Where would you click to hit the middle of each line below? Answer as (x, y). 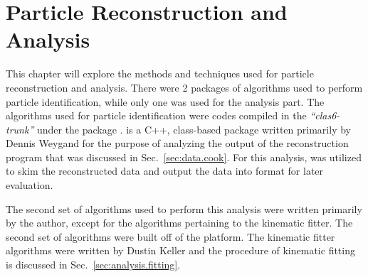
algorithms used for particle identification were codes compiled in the (156, 115)
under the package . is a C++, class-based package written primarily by (194, 129)
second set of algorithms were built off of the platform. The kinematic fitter (170, 236)
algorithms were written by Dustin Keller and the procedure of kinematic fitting (180, 250)
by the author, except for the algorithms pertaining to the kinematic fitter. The (179, 223)
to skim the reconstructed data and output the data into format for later (165, 171)
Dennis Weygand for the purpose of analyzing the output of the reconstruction (177, 143)
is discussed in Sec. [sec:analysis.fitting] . (93, 265)
